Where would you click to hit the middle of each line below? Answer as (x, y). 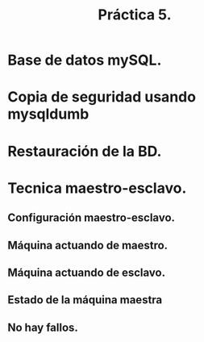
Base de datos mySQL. (85, 60)
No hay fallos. (43, 327)
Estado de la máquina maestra (85, 300)
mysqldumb (48, 114)
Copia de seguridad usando (102, 97)
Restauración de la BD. (85, 151)
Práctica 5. (135, 15)
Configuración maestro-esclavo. (91, 218)
